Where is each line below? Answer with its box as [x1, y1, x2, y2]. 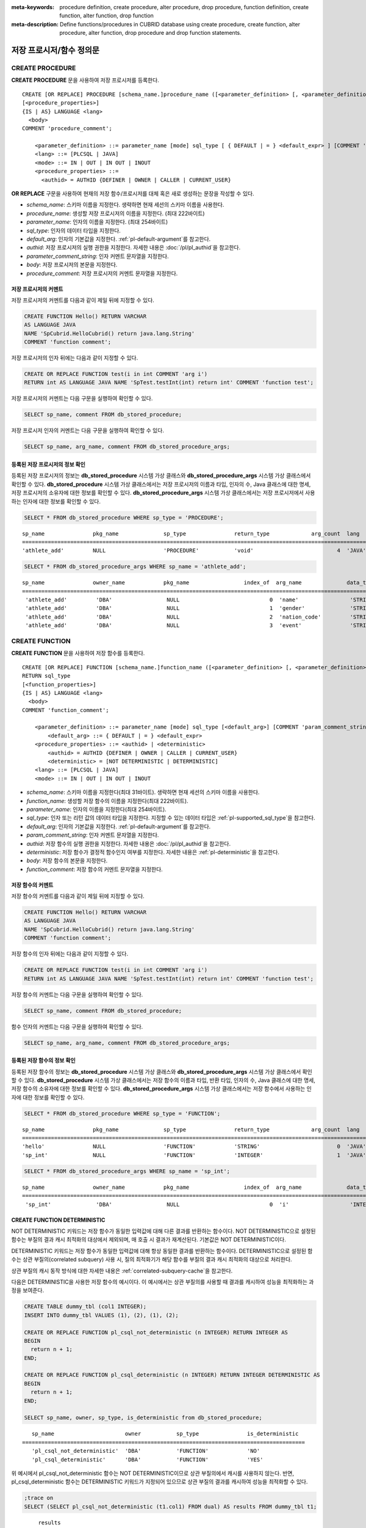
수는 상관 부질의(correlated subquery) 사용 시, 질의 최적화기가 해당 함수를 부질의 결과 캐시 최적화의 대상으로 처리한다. [11, 1256, 292, 1263]
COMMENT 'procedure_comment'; [22, 125, 113, 132]
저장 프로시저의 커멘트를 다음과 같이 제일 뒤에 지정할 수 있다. [11, 296, 155, 304]
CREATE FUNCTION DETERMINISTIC [11, 1216, 106, 1224]
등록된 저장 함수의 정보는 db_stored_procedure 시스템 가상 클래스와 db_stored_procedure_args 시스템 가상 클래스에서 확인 [11, 1068, 312, 1075]
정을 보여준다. [11, 1287, 45, 1294]
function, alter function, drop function [59, 12, 154, 20]
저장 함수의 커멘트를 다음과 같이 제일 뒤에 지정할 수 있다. [11, 892, 145, 900]
